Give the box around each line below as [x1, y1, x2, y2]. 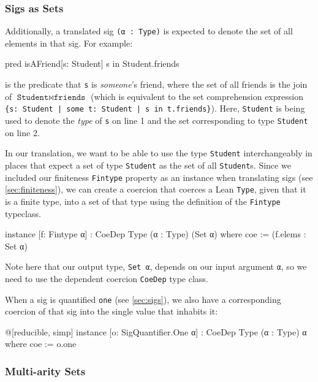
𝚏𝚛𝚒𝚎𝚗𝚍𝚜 [54, 93, 86, 102]
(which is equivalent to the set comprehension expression [91, 90, 303, 102]
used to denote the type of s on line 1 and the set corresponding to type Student [5, 113, 308, 126]
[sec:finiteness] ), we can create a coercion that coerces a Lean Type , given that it [5, 183, 306, 196]
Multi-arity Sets [5, 363, 86, 378]
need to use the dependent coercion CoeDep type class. [5, 272, 208, 285]
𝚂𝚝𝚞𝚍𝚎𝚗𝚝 [17, 93, 49, 102]
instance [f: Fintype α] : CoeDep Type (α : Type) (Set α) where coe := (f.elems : [5, 227, 306, 240]
